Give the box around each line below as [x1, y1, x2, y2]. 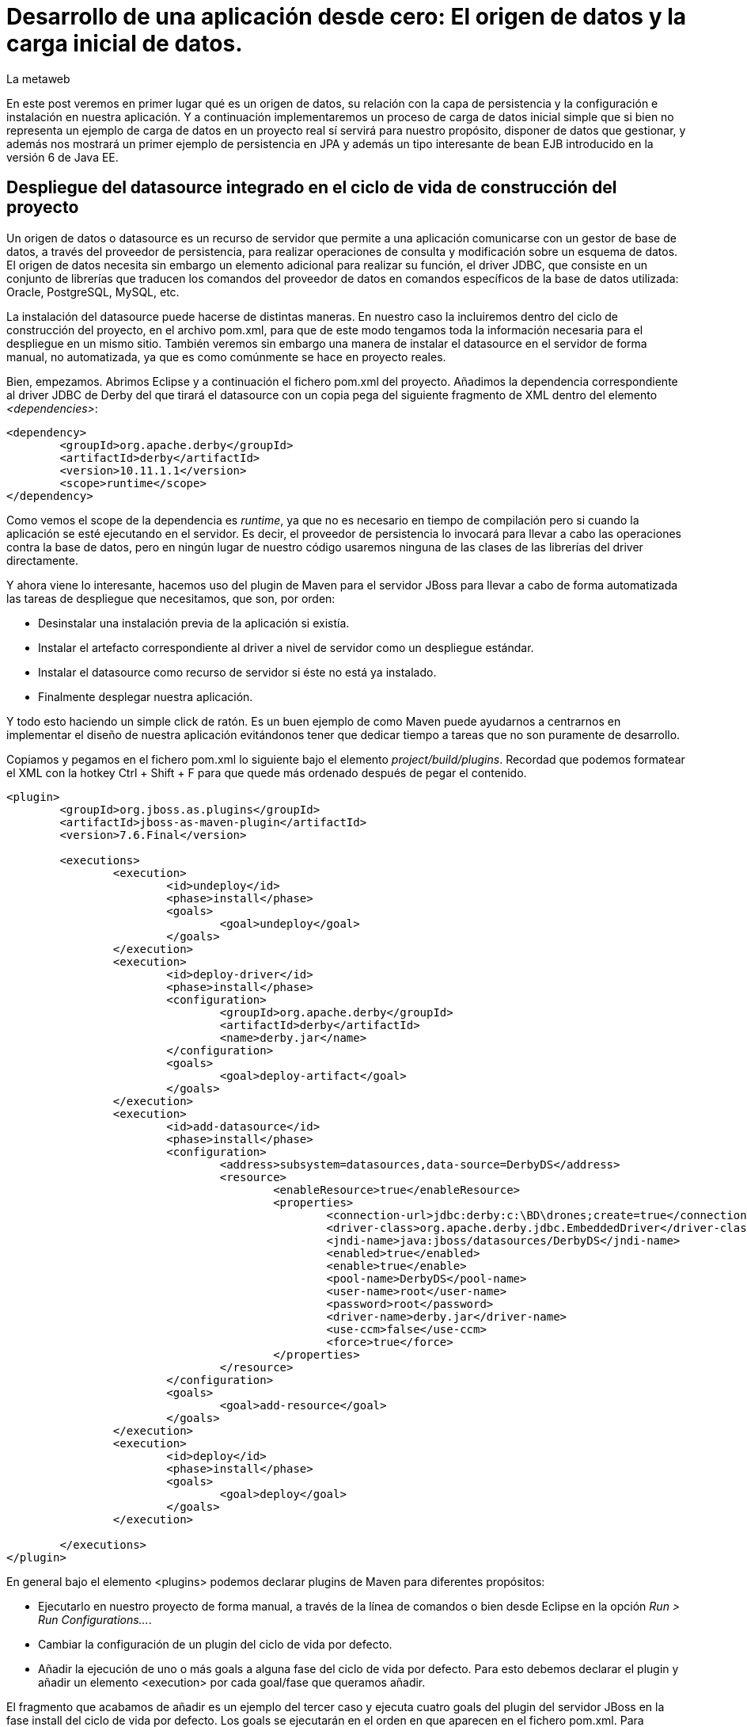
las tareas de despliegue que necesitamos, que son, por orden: [6, 591, 336, 605]
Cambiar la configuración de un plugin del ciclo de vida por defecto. [38, 1637, 392, 1651]
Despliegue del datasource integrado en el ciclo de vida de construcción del [6, 177, 617, 198]
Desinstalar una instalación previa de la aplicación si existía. [38, 616, 350, 630]
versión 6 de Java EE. [6, 150, 119, 164]
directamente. [6, 553, 79, 567]
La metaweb [6, 71, 70, 86]
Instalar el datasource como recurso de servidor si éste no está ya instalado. [38, 665, 437, 679]
